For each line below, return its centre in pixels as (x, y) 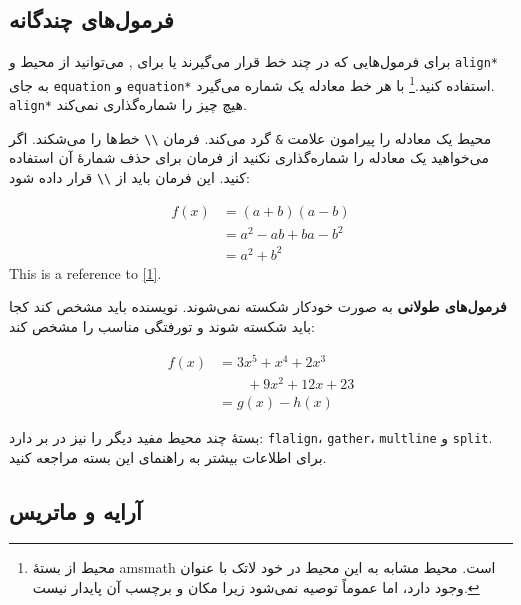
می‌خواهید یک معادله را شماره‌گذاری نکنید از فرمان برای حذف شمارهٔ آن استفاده (249, 157)
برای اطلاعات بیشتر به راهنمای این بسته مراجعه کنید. (168, 456)
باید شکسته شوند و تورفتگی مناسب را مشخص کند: (162, 326)
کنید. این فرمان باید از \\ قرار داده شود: (129, 177)
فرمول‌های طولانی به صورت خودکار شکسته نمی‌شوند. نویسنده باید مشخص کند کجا (258, 306)
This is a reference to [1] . (85, 272)
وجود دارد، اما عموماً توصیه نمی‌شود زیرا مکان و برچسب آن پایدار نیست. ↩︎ (256, 586)
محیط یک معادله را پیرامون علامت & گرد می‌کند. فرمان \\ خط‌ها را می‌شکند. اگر (250, 137)
